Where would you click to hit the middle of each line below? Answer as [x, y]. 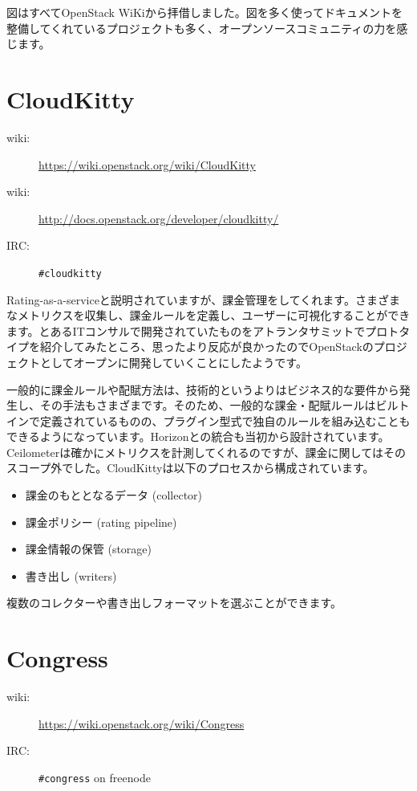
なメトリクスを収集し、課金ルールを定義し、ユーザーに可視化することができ [208, 315]
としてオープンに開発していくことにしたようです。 [173, 362]
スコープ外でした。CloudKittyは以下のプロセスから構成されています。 [190, 468]
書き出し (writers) [71, 575]
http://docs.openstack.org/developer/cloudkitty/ [159, 218]
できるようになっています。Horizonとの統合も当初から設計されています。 [198, 436]
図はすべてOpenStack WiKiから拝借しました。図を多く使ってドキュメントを [205, 12]
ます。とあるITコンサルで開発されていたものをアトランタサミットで [186, 330]
